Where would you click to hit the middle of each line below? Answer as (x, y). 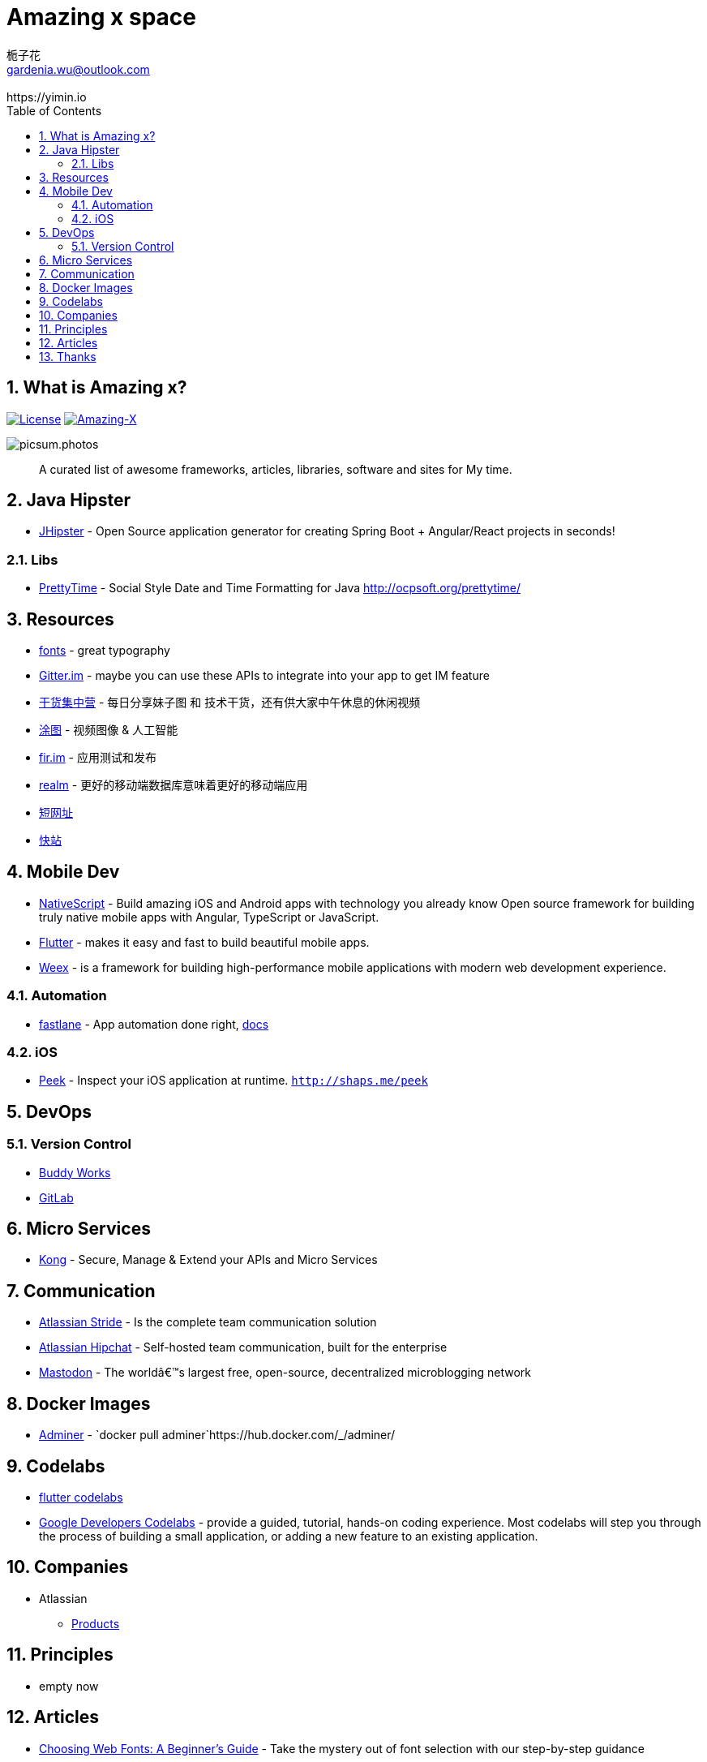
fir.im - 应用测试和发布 (98, 758)
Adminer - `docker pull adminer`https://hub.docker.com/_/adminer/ (217, 1435)
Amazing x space (101, 17)
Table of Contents (54, 110)
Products (96, 1623)
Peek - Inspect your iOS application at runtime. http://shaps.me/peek (234, 1081)
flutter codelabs (81, 1497)
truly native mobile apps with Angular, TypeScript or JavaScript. (209, 917)
